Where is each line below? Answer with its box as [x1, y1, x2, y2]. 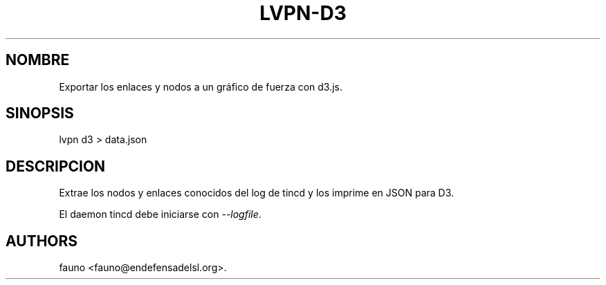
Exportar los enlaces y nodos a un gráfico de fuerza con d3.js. [59, 80, 343, 93]
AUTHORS [6, 232, 78, 250]
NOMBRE [6, 51, 70, 69]
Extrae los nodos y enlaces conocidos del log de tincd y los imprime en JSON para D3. [59, 187, 454, 199]
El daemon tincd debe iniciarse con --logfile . [59, 208, 261, 221]
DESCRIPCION [6, 157, 106, 175]
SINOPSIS [6, 104, 74, 122]
